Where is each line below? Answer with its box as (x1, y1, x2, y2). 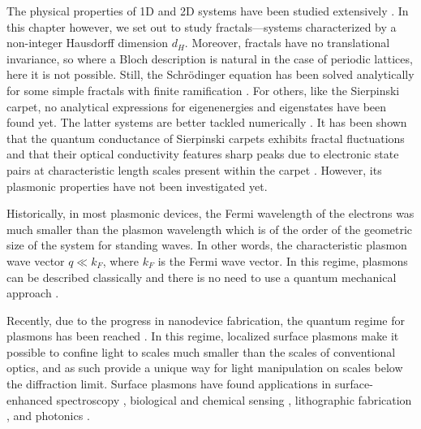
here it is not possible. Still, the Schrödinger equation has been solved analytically (6, 66, 415, 83)
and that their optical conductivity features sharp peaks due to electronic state (6, 145, 399, 162)
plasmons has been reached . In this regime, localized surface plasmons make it (6, 327, 399, 344)
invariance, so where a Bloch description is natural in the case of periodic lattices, (6, 50, 413, 67)
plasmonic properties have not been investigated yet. (6, 177, 268, 194)
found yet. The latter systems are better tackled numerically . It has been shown (6, 114, 407, 131)
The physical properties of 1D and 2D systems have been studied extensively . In (6, 2, 409, 19)
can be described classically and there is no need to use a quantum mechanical (6, 268, 397, 285)
